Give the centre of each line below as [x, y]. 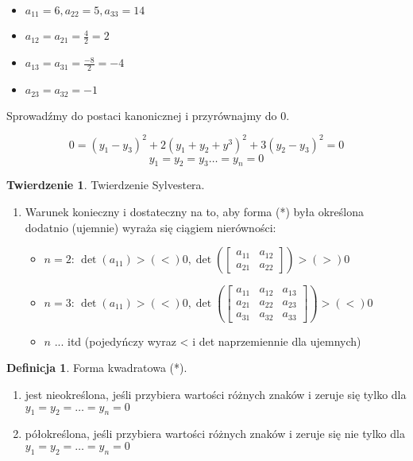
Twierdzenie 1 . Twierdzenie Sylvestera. [106, 185]
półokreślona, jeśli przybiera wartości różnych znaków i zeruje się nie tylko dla [215, 434]
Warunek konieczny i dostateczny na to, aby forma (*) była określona [194, 212]
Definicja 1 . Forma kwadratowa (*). [97, 368]
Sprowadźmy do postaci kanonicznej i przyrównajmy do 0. [148, 115]
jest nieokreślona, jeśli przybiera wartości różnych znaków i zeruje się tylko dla [216, 394]
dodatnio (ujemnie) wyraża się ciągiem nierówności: [151, 227]
